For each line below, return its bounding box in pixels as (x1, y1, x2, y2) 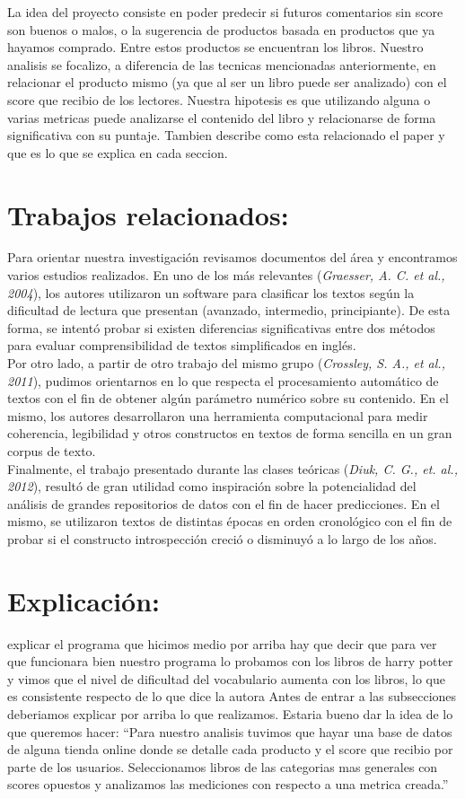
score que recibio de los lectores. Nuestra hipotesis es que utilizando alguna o (7, 90, 431, 109)
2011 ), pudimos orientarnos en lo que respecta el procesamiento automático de (7, 371, 439, 390)
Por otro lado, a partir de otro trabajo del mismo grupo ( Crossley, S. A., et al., (7, 354, 445, 373)
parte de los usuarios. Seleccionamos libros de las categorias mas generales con (7, 757, 438, 776)
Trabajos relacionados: (7, 196, 289, 233)
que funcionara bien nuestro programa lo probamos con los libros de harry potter (7, 652, 453, 671)
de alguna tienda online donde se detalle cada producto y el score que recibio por (7, 740, 453, 759)
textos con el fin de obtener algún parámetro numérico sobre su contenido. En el (7, 389, 449, 408)
